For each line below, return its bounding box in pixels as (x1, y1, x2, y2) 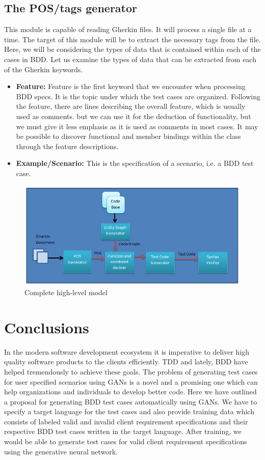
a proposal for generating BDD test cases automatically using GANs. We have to (4, 396, 257, 407)
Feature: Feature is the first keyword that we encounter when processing (16, 81, 246, 92)
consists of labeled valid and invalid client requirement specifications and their (4, 416, 248, 426)
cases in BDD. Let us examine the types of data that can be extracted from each (4, 53, 256, 64)
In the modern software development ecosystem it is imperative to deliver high (4, 346, 250, 357)
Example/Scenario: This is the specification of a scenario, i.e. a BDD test (16, 158, 254, 168)
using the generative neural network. (4, 446, 118, 456)
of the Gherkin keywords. (4, 64, 83, 74)
